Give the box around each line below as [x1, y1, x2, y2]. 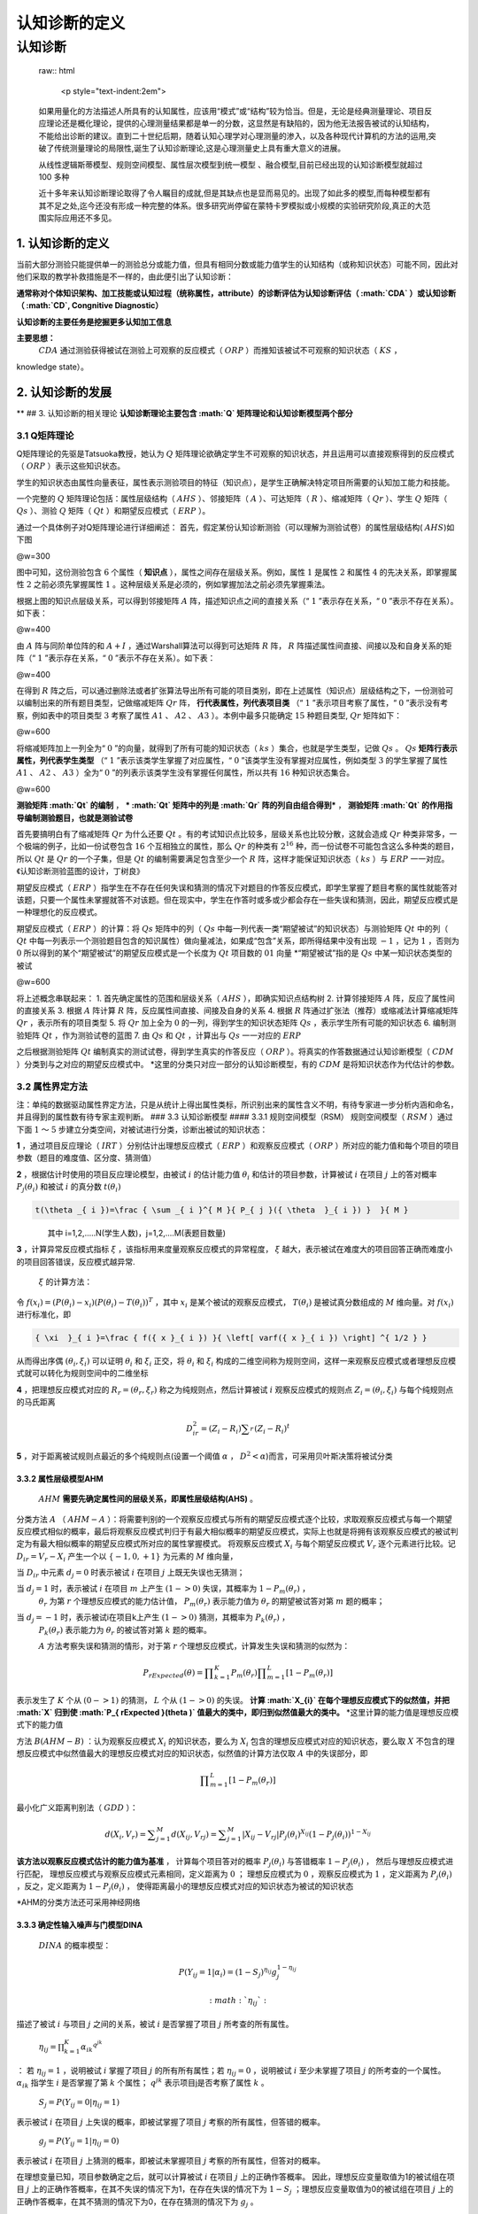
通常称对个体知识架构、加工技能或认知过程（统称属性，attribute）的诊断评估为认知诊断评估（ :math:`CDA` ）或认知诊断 [16, 288, 456, 298]
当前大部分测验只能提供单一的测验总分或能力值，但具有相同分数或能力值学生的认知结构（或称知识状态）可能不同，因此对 [16, 259, 459, 270]
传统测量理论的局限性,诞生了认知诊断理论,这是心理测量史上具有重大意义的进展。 [53, 143, 346, 154]
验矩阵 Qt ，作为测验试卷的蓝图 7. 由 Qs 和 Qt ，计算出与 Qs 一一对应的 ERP [16, 1030, 302, 1041]
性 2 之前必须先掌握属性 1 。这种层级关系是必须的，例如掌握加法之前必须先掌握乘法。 [16, 579, 330, 590]
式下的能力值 [16, 1719, 64, 1730]
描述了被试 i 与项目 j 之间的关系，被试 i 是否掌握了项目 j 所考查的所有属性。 [16, 2019, 294, 2029]
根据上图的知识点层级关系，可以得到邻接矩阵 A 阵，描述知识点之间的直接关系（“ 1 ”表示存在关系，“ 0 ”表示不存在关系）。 [16, 595, 459, 606]
